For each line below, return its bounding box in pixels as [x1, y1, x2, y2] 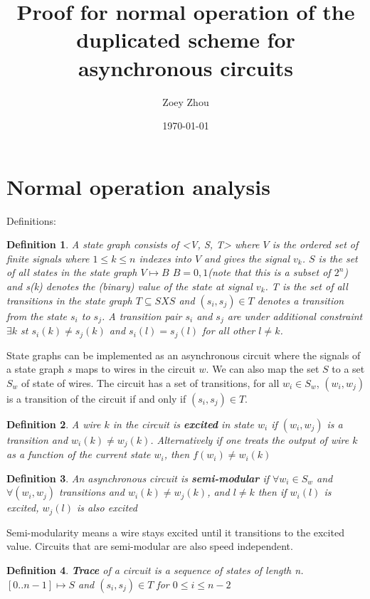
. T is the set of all [265, 279, 348, 293]
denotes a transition [257, 292, 344, 307]
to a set [332, 361, 365, 376]
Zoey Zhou [162, 94, 209, 109]
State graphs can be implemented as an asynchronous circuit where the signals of [6, 347, 361, 362]
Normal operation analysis [6, 171, 270, 201]
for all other [202, 323, 255, 338]
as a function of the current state [6, 447, 151, 462]
